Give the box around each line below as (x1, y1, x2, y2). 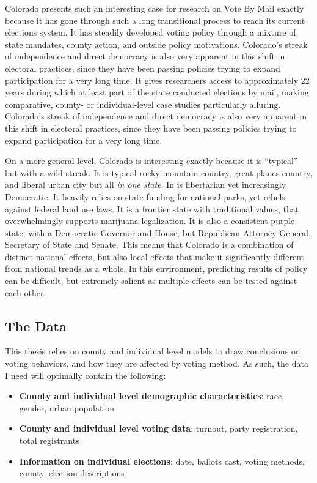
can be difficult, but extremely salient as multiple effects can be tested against (5, 274, 297, 287)
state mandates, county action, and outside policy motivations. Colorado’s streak (5, 37, 308, 50)
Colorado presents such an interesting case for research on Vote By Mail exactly (5, 2, 304, 14)
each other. (5, 286, 46, 299)
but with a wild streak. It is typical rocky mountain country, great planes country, (5, 166, 313, 179)
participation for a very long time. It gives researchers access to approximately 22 (5, 73, 310, 86)
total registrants (19, 434, 79, 447)
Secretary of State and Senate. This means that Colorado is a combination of (5, 238, 294, 251)
